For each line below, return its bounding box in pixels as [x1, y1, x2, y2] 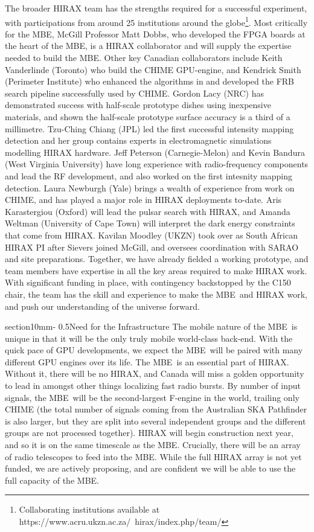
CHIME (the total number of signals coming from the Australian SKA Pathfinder [5, 403, 307, 415]
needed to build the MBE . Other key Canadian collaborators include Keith [5, 51, 283, 64]
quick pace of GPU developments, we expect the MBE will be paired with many [5, 344, 303, 356]
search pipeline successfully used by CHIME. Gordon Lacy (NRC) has [5, 86, 264, 99]
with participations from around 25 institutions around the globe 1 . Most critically [5, 14, 308, 28]
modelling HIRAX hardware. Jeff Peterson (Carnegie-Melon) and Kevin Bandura [5, 146, 305, 158]
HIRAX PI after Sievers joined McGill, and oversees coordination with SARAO [5, 240, 299, 253]
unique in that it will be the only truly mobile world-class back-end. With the [5, 332, 293, 344]
